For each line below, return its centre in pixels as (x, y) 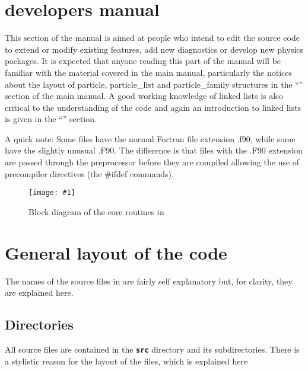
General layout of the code (116, 252)
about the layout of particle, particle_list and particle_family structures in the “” (154, 84)
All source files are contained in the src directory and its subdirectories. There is (152, 349)
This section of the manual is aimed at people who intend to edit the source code (152, 38)
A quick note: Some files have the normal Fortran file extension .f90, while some (150, 138)
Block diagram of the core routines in (96, 211)
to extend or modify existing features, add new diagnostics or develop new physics (154, 49)
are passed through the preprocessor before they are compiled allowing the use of (152, 162)
